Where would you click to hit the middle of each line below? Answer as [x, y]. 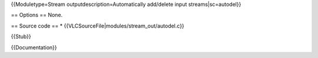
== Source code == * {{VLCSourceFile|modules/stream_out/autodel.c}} [98, 26]
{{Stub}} [21, 37]
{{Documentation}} [34, 47]
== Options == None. [37, 15]
